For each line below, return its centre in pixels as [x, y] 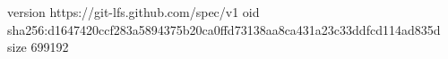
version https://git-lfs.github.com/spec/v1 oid [134, 12]
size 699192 [38, 47]
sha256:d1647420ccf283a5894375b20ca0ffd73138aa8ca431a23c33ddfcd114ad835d [224, 29]
